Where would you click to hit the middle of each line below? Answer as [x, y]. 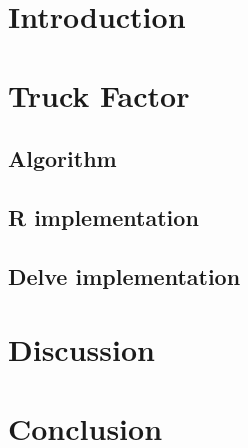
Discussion [81, 349]
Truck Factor [99, 94]
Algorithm [62, 158]
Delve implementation [124, 275]
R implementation [103, 216]
